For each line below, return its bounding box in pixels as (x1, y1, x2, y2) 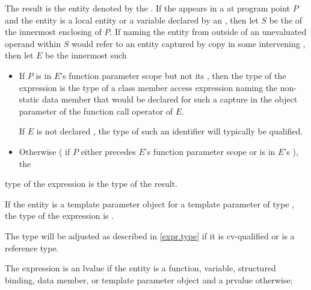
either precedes (81, 145, 136, 157)
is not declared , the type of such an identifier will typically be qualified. (36, 125, 303, 137)
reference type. (5, 241, 59, 254)
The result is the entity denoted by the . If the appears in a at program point (5, 2, 291, 14)
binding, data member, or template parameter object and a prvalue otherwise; (5, 273, 293, 286)
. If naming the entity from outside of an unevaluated (109, 25, 307, 38)
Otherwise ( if (19, 145, 70, 157)
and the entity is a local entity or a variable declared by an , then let (5, 13, 259, 26)
